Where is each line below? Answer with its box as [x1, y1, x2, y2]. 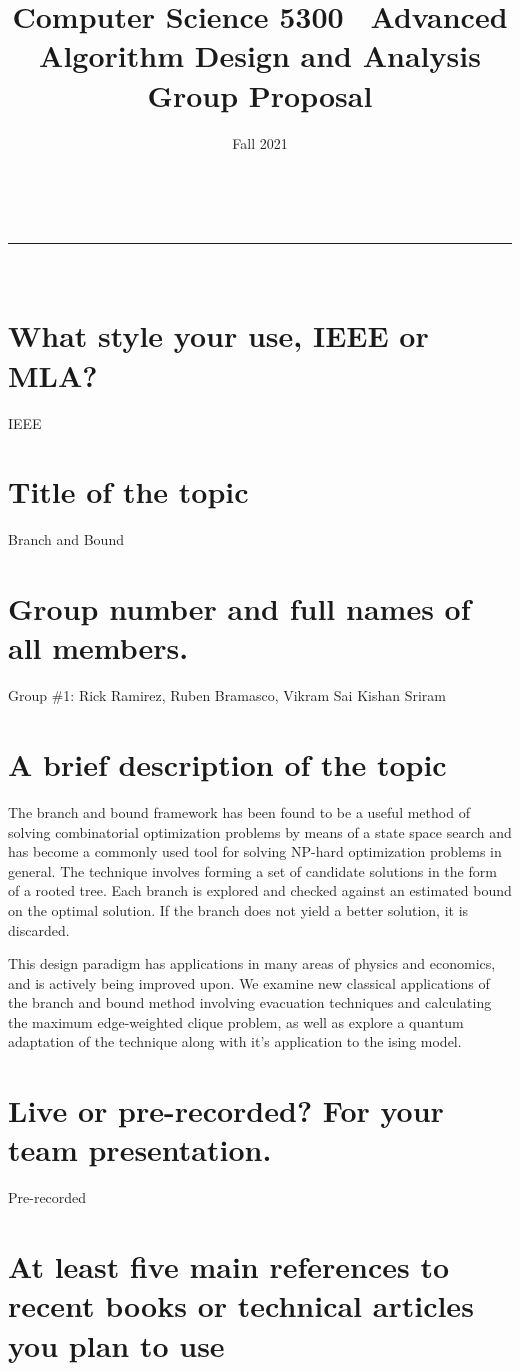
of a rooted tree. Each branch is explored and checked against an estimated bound [8, 880, 512, 901]
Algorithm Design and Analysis [39, 35, 481, 76]
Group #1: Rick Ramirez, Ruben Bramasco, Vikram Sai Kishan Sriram [8, 685, 446, 706]
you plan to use [8, 1324, 225, 1365]
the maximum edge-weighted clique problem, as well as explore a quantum [8, 1011, 464, 1032]
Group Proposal [147, 74, 373, 115]
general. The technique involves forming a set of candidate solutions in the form [8, 860, 497, 881]
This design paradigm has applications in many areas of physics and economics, [8, 953, 496, 974]
